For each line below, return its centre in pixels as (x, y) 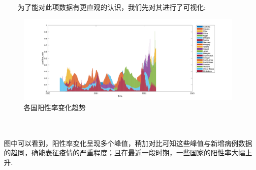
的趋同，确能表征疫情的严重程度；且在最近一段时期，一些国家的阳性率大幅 (125, 153)
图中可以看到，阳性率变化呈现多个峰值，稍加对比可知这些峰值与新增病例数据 (128, 143)
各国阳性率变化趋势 (55, 107)
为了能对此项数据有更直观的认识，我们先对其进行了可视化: (112, 7)
